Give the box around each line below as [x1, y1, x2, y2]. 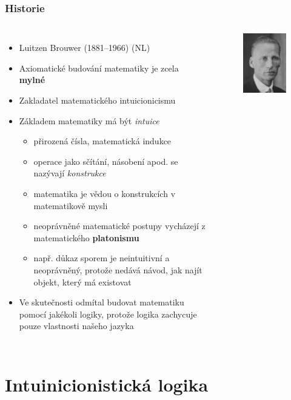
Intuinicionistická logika [5, 372, 209, 397]
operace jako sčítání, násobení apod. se [33, 155, 178, 167]
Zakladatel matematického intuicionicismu [19, 94, 176, 106]
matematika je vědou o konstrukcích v [33, 187, 176, 199]
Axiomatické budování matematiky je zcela [19, 61, 179, 74]
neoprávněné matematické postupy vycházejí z [33, 219, 206, 232]
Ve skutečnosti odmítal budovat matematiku [19, 296, 184, 308]
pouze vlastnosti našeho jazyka [19, 319, 134, 332]
